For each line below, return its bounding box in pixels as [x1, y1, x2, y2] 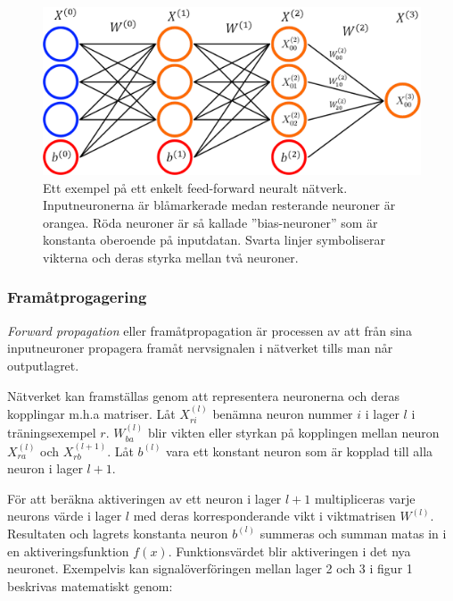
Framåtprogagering [7, 286, 147, 308]
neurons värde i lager [7, 506, 122, 525]
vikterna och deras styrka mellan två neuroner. [43, 247, 299, 266]
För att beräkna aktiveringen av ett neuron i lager [7, 488, 282, 507]
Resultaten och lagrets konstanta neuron [7, 523, 228, 542]
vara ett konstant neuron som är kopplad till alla [166, 441, 433, 460]
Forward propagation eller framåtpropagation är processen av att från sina [7, 321, 412, 339]
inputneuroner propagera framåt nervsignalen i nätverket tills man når [7, 338, 393, 357]
